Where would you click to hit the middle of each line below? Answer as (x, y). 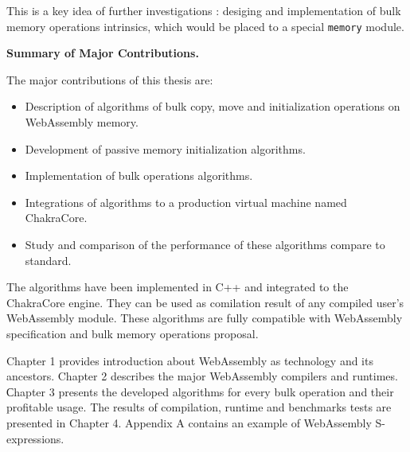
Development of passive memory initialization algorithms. (165, 148)
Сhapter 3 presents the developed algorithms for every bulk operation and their (200, 391)
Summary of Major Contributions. (103, 53)
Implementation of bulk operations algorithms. (139, 175)
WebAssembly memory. (82, 122)
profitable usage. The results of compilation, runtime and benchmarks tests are (199, 407)
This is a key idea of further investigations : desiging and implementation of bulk (204, 10)
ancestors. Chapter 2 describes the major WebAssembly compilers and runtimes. (202, 376)
